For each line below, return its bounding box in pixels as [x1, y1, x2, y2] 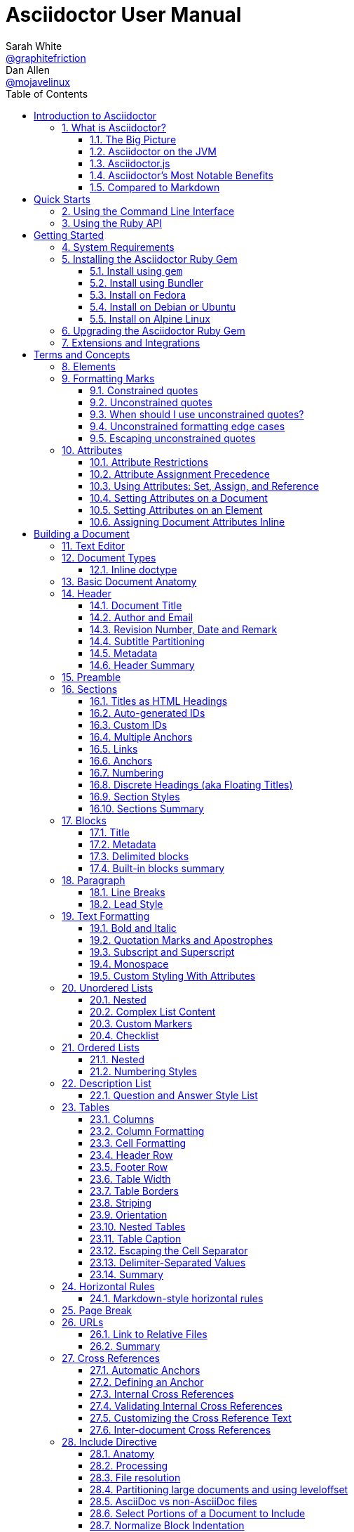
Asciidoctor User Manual [6, 3, 242, 27]
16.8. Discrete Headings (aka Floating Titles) [90, 778, 293, 791]
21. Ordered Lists [62, 1041, 139, 1053]
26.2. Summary [90, 1339, 161, 1352]
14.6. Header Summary [90, 658, 195, 671]
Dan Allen [6, 63, 50, 76]
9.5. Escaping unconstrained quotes [90, 431, 256, 444]
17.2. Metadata [90, 838, 156, 850]
